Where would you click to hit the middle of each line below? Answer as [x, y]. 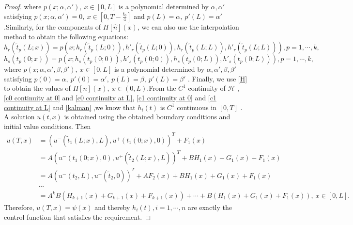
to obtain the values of [37, 88]
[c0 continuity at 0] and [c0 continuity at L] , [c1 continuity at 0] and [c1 [110, 97]
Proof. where [23, 6]
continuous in [197, 107]
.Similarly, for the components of [53, 26]
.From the [161, 88]
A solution [19, 117]
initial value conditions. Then [47, 126]
